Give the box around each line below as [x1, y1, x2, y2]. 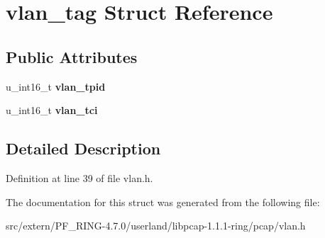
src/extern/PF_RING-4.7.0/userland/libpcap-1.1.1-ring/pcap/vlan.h [6, 218, 306, 233]
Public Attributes [6, 45, 138, 67]
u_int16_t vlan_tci [6, 103, 98, 118]
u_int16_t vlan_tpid [6, 79, 106, 93]
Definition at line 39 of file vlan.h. [6, 170, 153, 185]
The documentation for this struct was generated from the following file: [6, 194, 320, 209]
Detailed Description [6, 137, 161, 159]
